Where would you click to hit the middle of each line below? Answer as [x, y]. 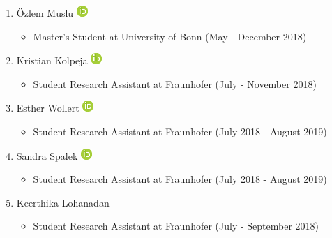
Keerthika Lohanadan [63, 202]
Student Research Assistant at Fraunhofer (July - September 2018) [176, 226]
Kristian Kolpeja [52, 60]
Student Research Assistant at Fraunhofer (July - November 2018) [175, 83]
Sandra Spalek [47, 155]
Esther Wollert [48, 108]
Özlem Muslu [45, 13]
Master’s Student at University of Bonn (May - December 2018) [170, 36]
